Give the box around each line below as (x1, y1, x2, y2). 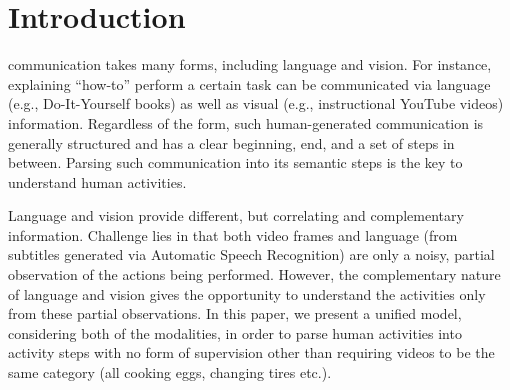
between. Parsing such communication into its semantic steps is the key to (8, 152, 463, 173)
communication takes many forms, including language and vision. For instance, (8, 54, 492, 75)
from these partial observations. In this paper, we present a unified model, (8, 303, 462, 324)
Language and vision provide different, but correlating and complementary (8, 205, 464, 226)
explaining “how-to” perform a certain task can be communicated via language (8, 73, 491, 94)
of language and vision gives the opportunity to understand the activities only (8, 283, 486, 304)
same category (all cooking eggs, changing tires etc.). (8, 362, 332, 383)
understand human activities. (8, 171, 187, 192)
